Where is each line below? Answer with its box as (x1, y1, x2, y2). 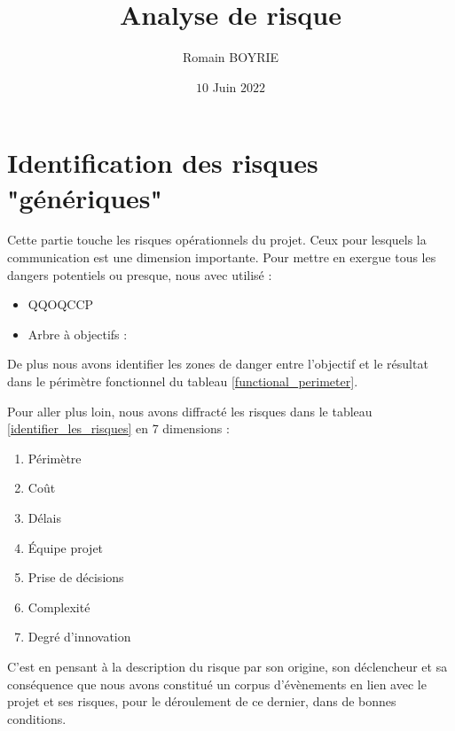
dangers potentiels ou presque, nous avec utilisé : (7, 265, 272, 284)
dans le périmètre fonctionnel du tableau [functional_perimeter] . (7, 372, 358, 390)
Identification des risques (7, 144, 318, 181)
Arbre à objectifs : (27, 324, 128, 343)
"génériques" (7, 179, 163, 215)
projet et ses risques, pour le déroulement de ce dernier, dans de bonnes (7, 692, 396, 711)
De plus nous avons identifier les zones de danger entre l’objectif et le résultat (7, 354, 428, 373)
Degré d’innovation (27, 627, 131, 646)
